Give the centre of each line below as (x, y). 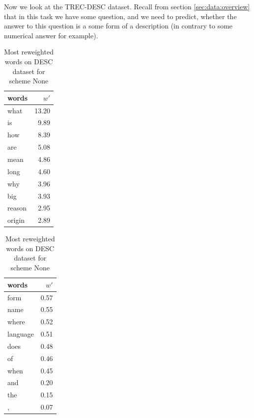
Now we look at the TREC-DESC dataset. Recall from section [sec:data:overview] (127, 6)
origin (16, 220)
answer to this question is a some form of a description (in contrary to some (118, 26)
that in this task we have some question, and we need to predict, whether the (120, 16)
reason (17, 208)
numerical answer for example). (51, 35)
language (21, 334)
